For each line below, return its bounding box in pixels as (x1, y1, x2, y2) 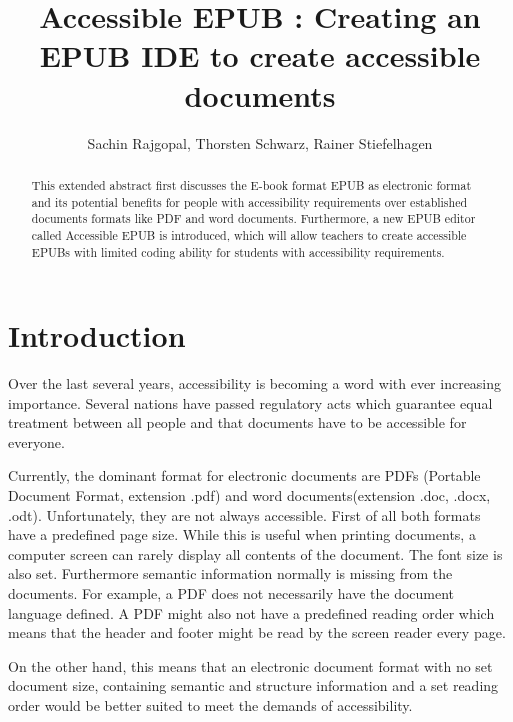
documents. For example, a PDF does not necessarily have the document (8, 583, 455, 604)
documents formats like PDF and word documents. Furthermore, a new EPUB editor (31, 210, 476, 227)
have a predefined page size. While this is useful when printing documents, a (8, 524, 476, 545)
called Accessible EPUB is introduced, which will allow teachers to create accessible (31, 226, 467, 243)
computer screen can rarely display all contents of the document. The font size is (8, 543, 503, 564)
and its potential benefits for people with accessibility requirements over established (31, 193, 468, 210)
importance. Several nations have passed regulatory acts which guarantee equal (8, 392, 493, 413)
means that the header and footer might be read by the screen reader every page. (8, 622, 506, 643)
